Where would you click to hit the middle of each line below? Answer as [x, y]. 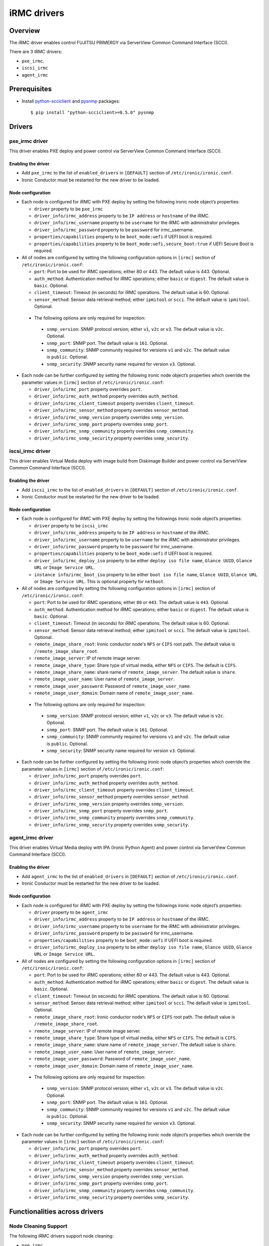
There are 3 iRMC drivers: [36, 52]
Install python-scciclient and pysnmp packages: [71, 101]
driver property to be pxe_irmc [68, 209]
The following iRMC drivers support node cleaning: [62, 1236]
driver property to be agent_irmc [71, 912]
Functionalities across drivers [57, 1212]
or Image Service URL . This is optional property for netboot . [99, 581]
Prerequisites [30, 89]
